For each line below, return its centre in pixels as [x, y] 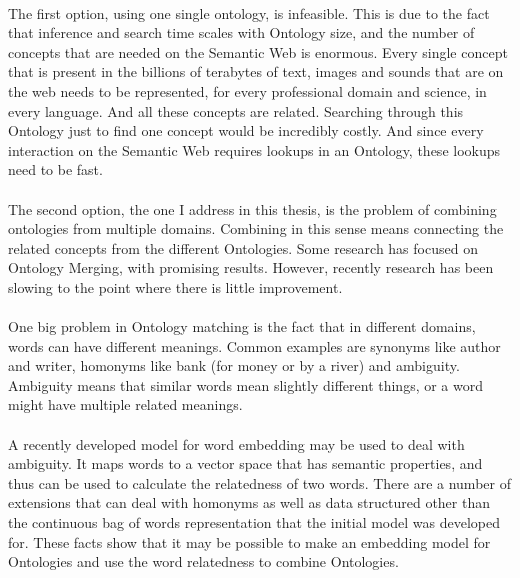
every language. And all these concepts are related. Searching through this [236, 110]
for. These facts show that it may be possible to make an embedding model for [249, 541]
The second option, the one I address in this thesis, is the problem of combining [252, 208]
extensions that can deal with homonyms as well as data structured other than [249, 502]
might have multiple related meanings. [125, 404]
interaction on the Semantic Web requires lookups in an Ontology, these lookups [254, 149]
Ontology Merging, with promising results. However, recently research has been [251, 267]
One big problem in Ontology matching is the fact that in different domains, [242, 326]
